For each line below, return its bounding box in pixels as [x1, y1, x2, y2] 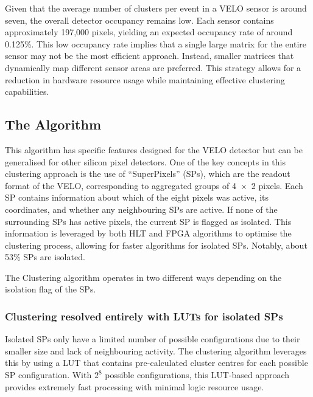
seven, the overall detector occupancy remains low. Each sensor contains [5, 13, 274, 26]
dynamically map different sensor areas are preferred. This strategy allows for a [5, 61, 301, 74]
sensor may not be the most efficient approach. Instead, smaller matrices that [5, 49, 294, 62]
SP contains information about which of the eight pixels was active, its [5, 191, 269, 204]
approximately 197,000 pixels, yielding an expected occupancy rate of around [5, 26, 293, 38]
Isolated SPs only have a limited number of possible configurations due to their [5, 333, 300, 345]
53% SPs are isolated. [5, 250, 85, 263]
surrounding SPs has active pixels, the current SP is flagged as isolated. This [5, 215, 292, 227]
